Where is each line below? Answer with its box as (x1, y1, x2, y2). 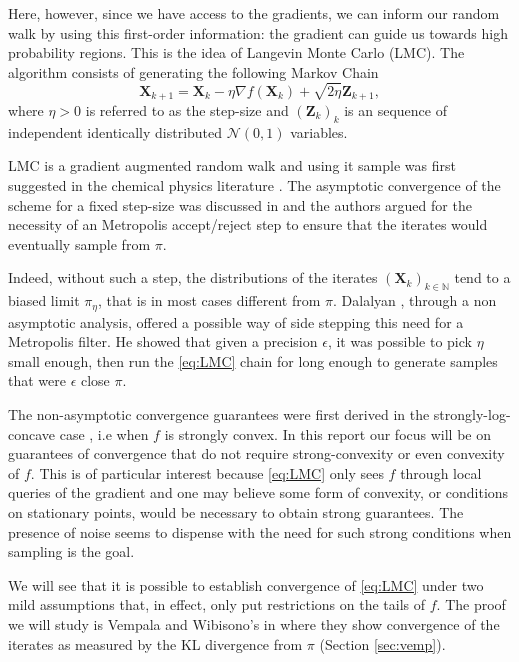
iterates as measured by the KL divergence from (8, 633, 303, 654)
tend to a (454, 267, 511, 288)
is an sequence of (344, 99, 447, 120)
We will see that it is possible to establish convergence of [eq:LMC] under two (8, 574, 484, 595)
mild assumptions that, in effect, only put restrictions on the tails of (8, 594, 426, 615)
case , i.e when (59, 423, 149, 444)
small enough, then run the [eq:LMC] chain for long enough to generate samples (8, 350, 498, 371)
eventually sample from (8, 233, 151, 254)
